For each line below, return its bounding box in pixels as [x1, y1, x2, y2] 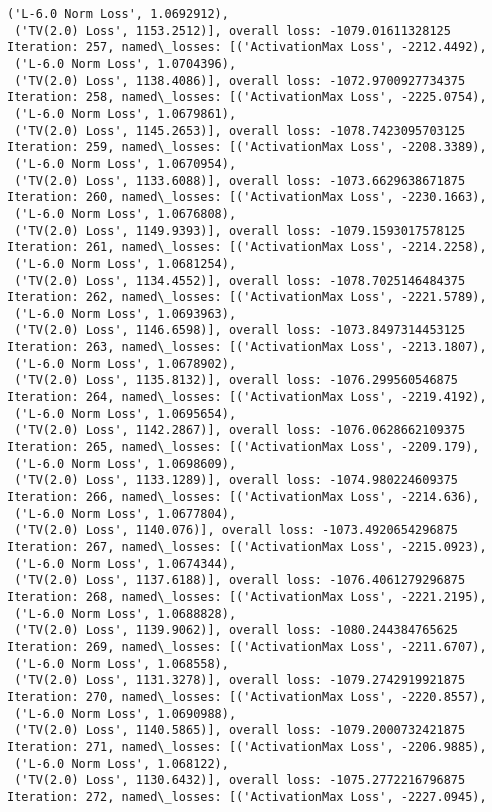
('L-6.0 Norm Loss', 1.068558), [14, 656, 229, 671]
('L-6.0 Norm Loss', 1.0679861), [14, 106, 237, 121]
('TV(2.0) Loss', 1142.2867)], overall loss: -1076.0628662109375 [14, 423, 466, 438]
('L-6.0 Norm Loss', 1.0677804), [14, 506, 237, 521]
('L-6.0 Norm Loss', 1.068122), [14, 756, 229, 771]
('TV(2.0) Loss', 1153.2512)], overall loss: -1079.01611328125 [14, 23, 451, 38]
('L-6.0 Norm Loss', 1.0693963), [14, 306, 237, 321]
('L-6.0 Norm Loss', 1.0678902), [14, 356, 237, 371]
